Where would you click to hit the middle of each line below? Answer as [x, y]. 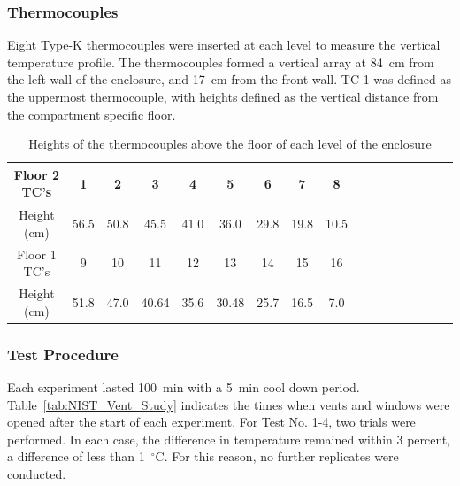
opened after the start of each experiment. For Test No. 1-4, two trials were [211, 422]
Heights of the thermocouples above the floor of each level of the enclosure [230, 144]
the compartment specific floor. [92, 114]
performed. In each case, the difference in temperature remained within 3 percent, [229, 439]
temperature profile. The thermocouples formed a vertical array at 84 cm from [221, 62]
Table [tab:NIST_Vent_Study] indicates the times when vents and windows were [229, 404]
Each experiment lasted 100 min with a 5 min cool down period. [184, 387]
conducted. [37, 473]
